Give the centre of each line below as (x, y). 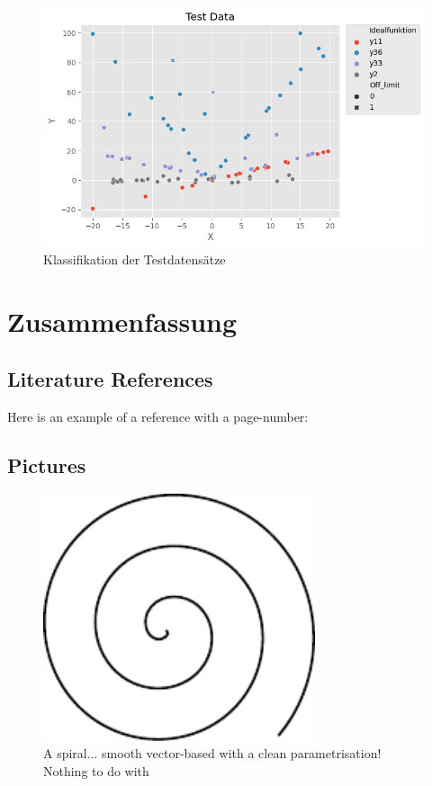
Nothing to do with (96, 770)
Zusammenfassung (122, 322)
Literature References (110, 378)
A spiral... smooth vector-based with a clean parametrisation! (212, 753)
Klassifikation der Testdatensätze (135, 259)
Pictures (47, 464)
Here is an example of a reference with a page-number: (158, 416)
